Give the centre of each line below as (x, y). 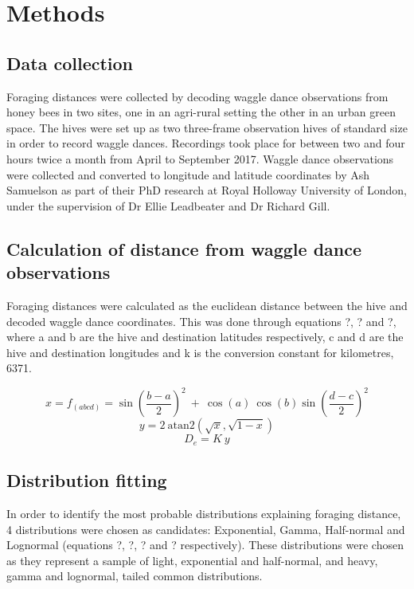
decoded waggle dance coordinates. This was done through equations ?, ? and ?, (201, 321)
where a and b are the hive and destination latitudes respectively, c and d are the (205, 337)
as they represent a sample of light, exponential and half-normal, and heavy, (192, 560)
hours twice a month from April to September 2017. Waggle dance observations (200, 158)
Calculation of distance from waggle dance (184, 248)
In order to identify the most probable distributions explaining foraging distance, (204, 514)
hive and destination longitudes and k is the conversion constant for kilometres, (200, 352)
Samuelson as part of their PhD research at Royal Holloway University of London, (207, 190)
